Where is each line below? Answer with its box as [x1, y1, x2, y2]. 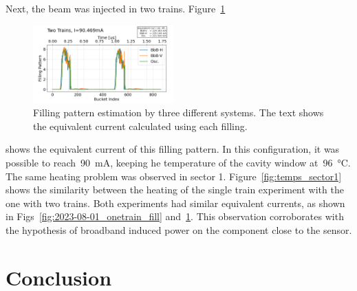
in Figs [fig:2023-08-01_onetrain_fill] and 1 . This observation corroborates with [6, 209, 344, 224]
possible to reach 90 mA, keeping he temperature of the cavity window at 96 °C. [6, 155, 351, 170]
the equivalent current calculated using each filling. [33, 118, 248, 133]
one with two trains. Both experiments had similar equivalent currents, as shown [6, 195, 345, 210]
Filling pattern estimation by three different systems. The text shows [33, 105, 324, 120]
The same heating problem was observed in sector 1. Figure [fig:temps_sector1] [6, 169, 342, 183]
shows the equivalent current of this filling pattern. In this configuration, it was [6, 142, 340, 156]
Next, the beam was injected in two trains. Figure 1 [6, 1, 226, 15]
